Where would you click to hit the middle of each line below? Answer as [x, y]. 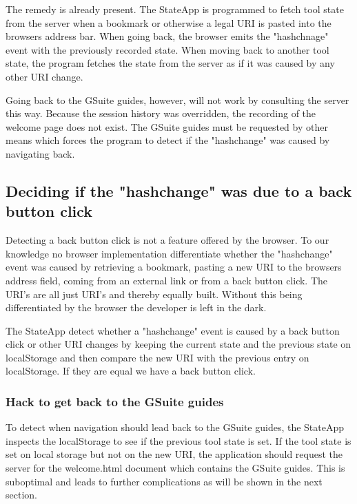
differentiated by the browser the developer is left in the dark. [136, 307]
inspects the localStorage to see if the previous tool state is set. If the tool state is [178, 440]
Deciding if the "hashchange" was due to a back [179, 190]
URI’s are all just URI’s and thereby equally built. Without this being [154, 294]
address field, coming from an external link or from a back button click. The [167, 280]
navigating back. [40, 153]
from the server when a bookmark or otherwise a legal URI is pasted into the [169, 22]
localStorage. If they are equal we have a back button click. [131, 371]
